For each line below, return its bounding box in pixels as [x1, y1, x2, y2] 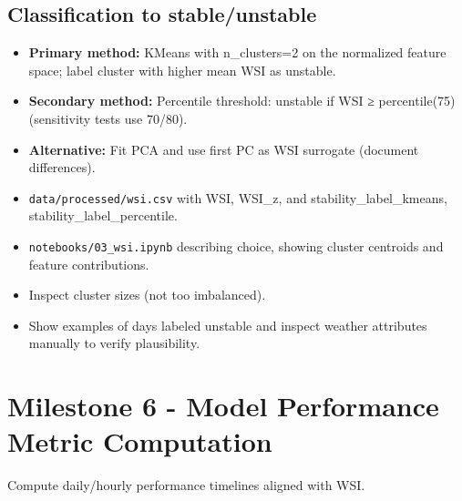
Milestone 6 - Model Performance [7, 387, 439, 424]
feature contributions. [28, 254, 149, 273]
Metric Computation [7, 423, 272, 460]
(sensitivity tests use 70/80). [28, 108, 188, 128]
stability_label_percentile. [28, 206, 178, 225]
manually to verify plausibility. [28, 333, 200, 353]
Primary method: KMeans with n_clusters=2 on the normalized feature [28, 43, 447, 62]
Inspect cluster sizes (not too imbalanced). [28, 285, 266, 304]
